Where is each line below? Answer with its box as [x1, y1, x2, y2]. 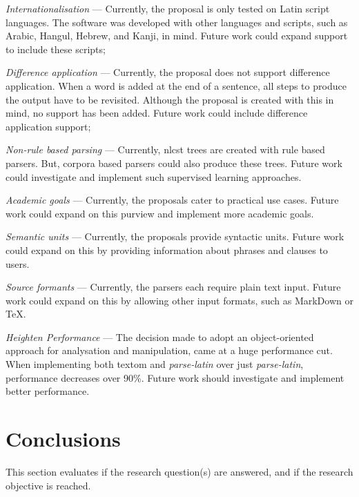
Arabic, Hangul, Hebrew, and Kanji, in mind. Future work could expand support [6, 28, 348, 43]
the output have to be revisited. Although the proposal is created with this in [6, 92, 334, 106]
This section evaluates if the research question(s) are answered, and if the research [6, 464, 353, 478]
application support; [6, 119, 91, 133]
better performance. [6, 384, 90, 398]
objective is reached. [6, 478, 91, 492]
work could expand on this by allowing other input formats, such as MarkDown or [6, 293, 353, 307]
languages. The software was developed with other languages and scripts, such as [6, 14, 348, 29]
